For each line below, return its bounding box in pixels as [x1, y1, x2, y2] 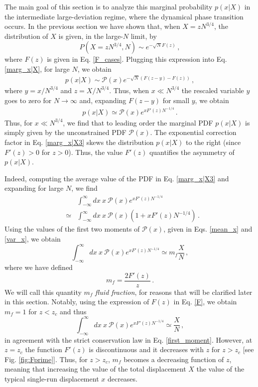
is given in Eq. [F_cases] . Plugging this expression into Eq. [47, 54, 227, 64]
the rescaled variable [181, 85, 244, 95]
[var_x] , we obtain [4, 234, 61, 244]
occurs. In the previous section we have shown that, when [4, 21, 180, 31]
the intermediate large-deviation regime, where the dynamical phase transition [4, 11, 244, 21]
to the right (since [186, 136, 241, 147]
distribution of [4, 30, 48, 41]
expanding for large [4, 183, 64, 193]
